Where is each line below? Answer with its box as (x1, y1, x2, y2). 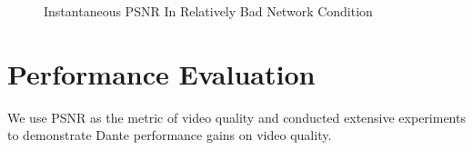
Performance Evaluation (7, 55, 316, 92)
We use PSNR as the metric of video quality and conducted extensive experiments (7, 107, 466, 126)
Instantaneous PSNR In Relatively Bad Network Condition (44, 2, 373, 20)
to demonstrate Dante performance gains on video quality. (7, 125, 332, 145)
